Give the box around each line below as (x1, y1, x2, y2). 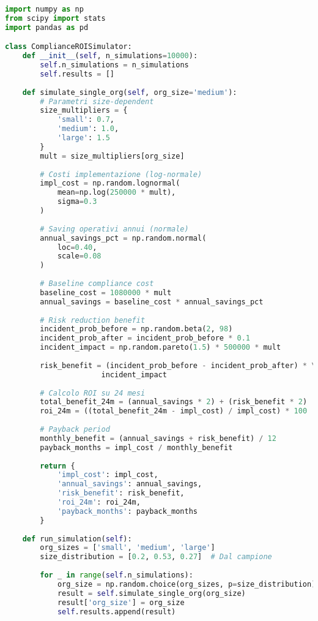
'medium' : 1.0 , (57, 124, 119, 134)
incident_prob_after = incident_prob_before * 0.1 (40, 334, 250, 343)
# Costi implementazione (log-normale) (40, 170, 202, 179)
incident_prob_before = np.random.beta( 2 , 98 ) (40, 325, 233, 334)
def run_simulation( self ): (22, 534, 132, 543)
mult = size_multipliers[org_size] (40, 151, 185, 160)
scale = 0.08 (57, 252, 102, 261)
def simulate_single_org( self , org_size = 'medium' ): (22, 88, 237, 97)
